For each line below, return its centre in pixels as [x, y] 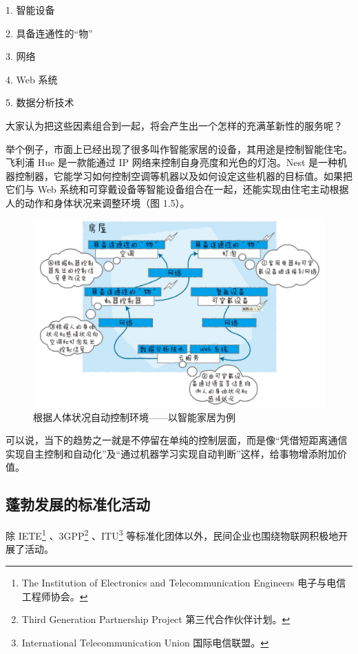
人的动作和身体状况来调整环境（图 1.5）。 [98, 202]
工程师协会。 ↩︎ [55, 596]
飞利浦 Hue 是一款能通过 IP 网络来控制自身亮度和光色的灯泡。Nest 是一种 [172, 162]
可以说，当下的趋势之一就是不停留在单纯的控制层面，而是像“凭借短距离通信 [177, 440]
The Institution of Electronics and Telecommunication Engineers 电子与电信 [184, 582]
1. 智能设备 [30, 10]
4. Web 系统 [32, 79]
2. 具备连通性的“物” [49, 33]
